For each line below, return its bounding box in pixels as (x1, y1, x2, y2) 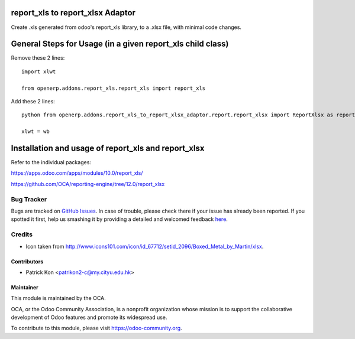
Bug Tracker (11, 195, 47, 203)
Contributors (11, 257, 44, 265)
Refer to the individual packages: (11, 159, 92, 166)
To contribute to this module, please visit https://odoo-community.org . (11, 325, 183, 332)
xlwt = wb (21, 128, 50, 135)
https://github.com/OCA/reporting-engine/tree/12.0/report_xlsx (11, 180, 165, 187)
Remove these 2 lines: (11, 54, 65, 61)
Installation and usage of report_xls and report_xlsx (11, 143, 205, 153)
